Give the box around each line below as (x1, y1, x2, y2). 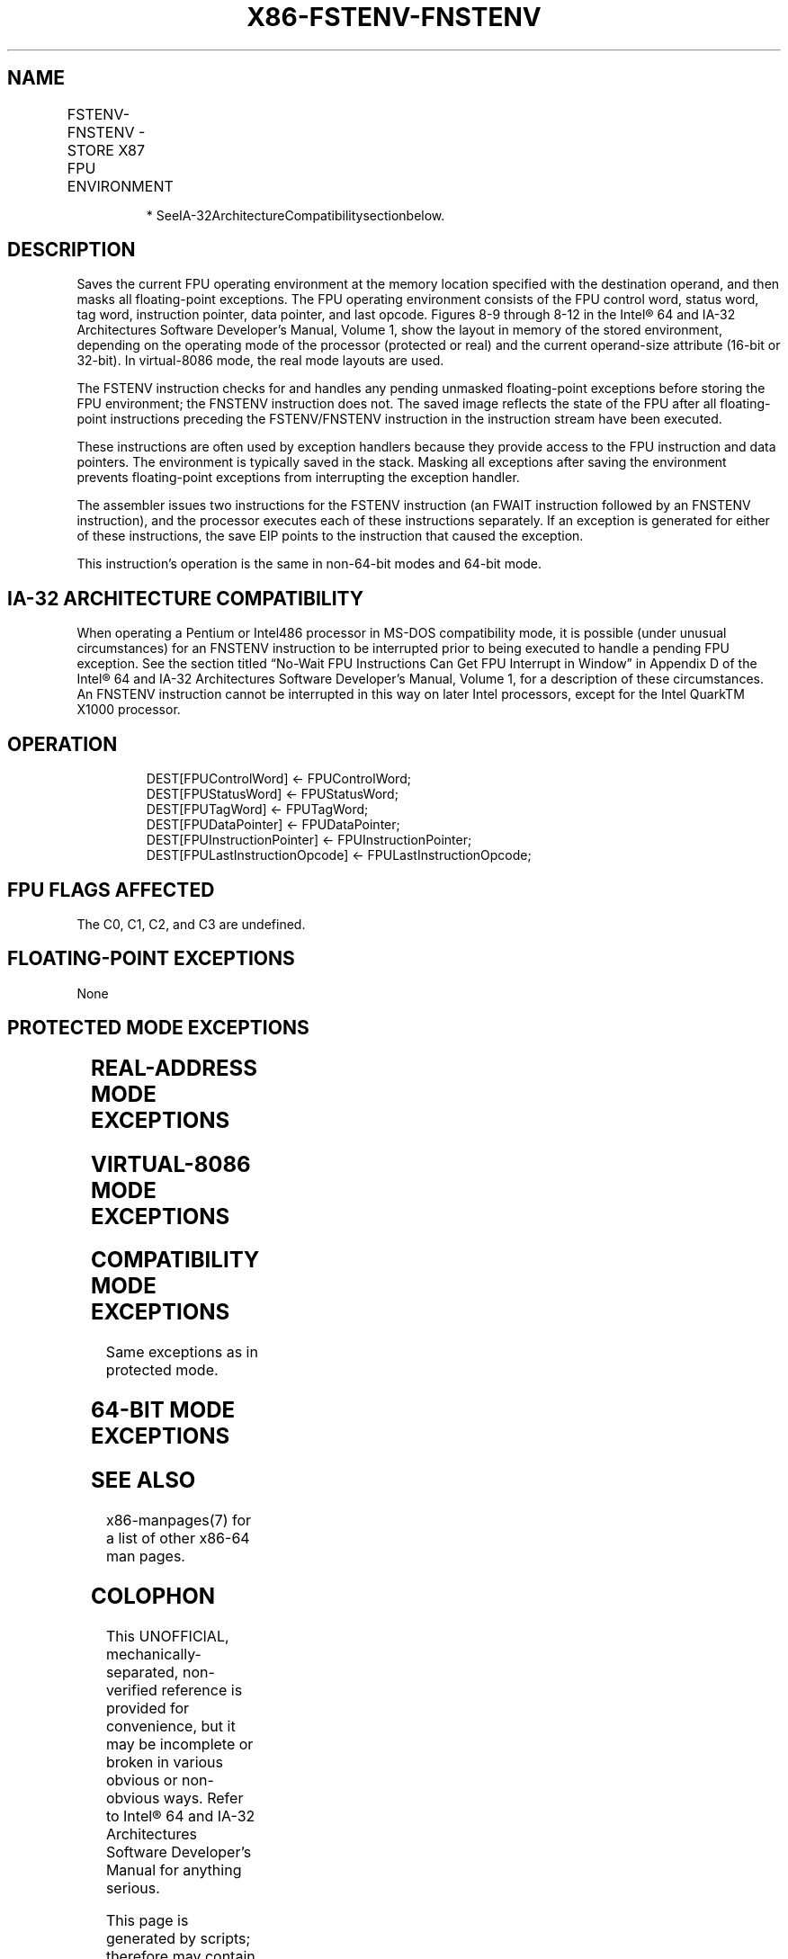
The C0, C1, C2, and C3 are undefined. (76, 916, 306, 932)
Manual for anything (105, 1860, 242, 1879)
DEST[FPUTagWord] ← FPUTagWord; (146, 801, 369, 818)
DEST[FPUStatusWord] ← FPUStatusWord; (146, 786, 398, 802)
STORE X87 (67, 140, 146, 159)
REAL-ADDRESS (91, 1054, 258, 1081)
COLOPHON (91, 1583, 216, 1609)
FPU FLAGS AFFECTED (7, 878, 215, 901)
